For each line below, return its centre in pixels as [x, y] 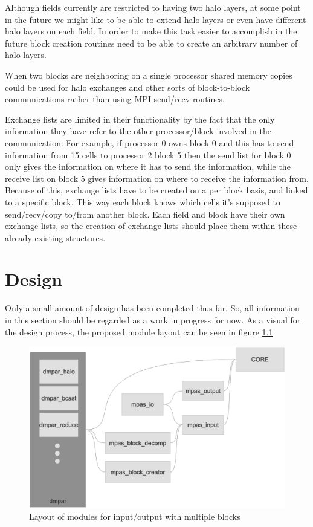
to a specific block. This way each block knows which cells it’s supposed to [143, 202]
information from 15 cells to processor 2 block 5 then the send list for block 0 [148, 154]
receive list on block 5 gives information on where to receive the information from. [157, 178]
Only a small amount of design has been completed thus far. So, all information [152, 308]
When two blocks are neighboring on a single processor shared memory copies [149, 75]
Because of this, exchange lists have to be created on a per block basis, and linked [156, 190]
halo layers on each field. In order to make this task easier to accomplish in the [151, 31]
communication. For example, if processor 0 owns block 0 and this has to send [150, 142]
